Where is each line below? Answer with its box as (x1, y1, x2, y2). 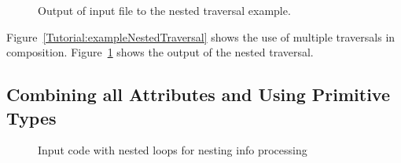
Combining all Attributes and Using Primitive (6, 82, 390, 107)
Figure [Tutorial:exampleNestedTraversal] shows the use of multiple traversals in (6, 28, 395, 45)
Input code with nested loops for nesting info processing (38, 142, 307, 158)
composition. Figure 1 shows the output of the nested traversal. (6, 44, 314, 60)
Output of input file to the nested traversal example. (38, 2, 291, 18)
